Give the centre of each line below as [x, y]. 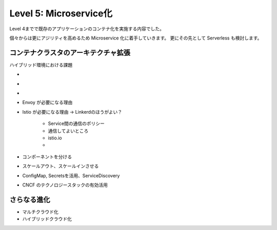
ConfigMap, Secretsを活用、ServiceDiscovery [71, 175]
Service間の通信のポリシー [76, 123]
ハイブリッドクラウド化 [47, 219]
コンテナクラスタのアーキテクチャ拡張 [70, 53]
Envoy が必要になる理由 [47, 102]
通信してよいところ [68, 131]
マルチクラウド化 [40, 212]
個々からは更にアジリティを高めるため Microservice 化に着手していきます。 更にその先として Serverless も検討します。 [136, 38]
